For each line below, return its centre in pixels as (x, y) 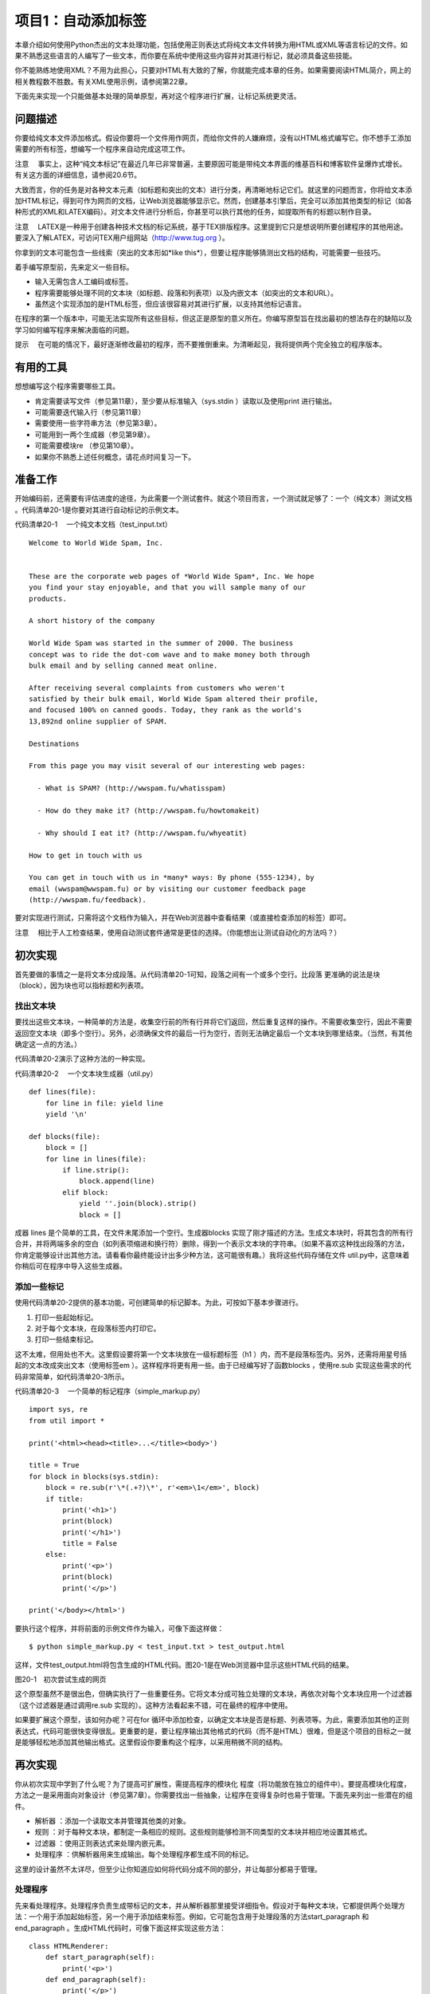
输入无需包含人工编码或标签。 (84, 282)
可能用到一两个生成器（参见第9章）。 (94, 434)
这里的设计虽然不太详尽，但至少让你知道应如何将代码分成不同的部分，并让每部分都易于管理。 (168, 1869)
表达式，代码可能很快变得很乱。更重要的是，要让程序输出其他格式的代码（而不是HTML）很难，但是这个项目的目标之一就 (213, 1731)
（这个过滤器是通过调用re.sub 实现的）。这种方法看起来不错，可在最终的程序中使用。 (153, 1705)
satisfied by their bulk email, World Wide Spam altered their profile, (174, 699)
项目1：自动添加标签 (81, 21)
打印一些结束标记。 (66, 1339)
